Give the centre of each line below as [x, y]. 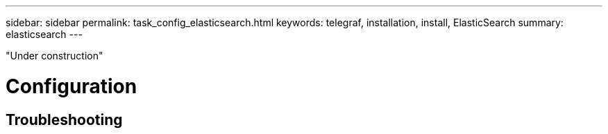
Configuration [71, 86]
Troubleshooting [64, 119]
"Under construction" [54, 56]
